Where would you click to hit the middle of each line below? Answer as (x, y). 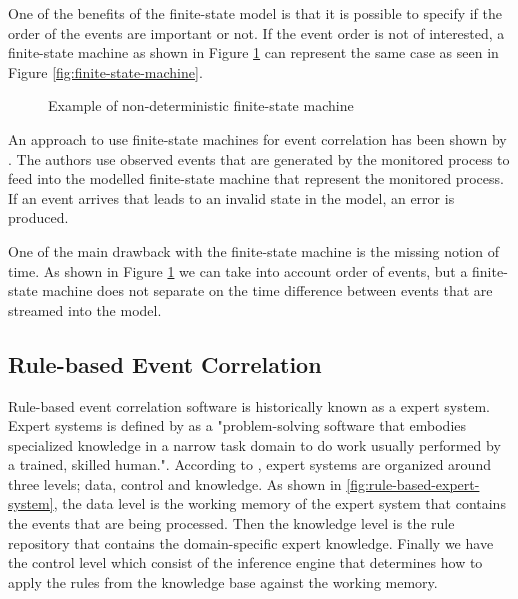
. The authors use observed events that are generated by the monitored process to (259, 158)
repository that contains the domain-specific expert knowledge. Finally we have (251, 542)
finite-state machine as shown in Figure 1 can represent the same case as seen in (253, 52)
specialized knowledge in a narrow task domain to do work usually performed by (254, 444)
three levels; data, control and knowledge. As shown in (175, 483)
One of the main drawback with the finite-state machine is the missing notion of (254, 250)
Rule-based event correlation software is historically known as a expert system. (249, 405)
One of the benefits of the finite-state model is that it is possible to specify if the (255, 13)
